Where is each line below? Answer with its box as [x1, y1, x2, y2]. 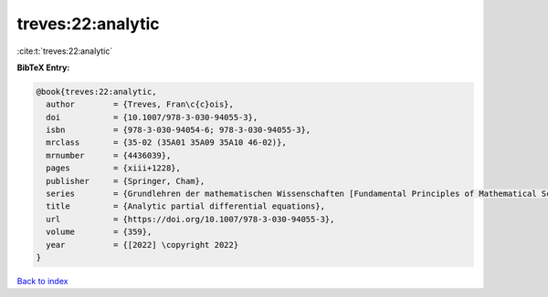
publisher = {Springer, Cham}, [46, 176, 205, 186]
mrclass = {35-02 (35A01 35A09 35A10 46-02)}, [46, 138, 287, 148]
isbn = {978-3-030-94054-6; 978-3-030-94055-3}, [46, 125, 311, 136]
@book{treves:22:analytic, [36, 87, 157, 97]
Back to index [16, 275, 68, 286]
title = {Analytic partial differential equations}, [46, 201, 326, 211]
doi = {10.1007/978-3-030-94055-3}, [46, 112, 258, 122]
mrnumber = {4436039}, [46, 150, 172, 160]
